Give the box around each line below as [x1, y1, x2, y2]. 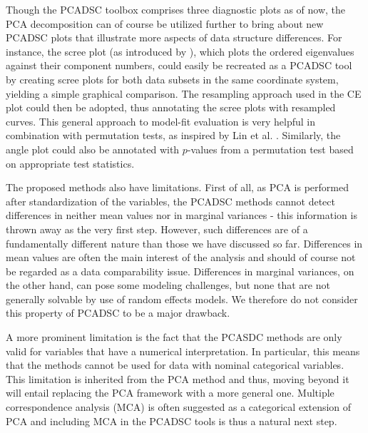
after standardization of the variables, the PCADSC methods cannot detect [6, 193, 335, 208]
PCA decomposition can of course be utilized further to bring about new [6, 16, 324, 31]
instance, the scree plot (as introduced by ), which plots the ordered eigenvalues [6, 44, 354, 58]
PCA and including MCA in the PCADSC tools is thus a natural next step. [6, 413, 337, 428]
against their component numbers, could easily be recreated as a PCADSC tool [6, 58, 352, 73]
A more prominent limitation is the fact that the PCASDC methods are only [6, 330, 342, 345]
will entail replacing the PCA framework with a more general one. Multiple [6, 385, 334, 400]
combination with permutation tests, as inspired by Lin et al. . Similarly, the [6, 128, 341, 143]
